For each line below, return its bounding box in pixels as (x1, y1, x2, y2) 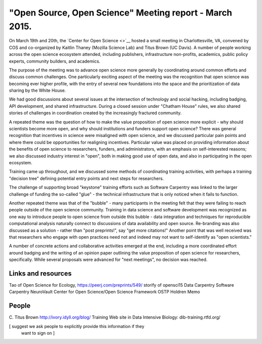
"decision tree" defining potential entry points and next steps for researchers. (9, 175, 164, 181)
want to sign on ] (21, 330, 55, 336)
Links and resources (9, 269, 72, 277)
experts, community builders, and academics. (9, 58, 100, 64)
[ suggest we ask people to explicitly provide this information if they (9, 323, 145, 329)
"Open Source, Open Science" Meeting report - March (9, 7, 232, 18)
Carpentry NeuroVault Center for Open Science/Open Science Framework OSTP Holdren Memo (9, 289, 200, 295)
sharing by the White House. (9, 87, 66, 93)
